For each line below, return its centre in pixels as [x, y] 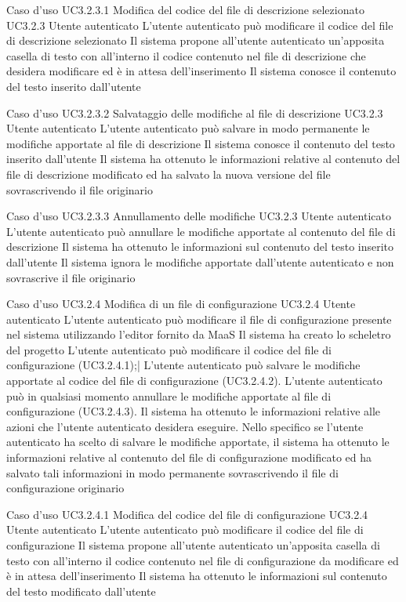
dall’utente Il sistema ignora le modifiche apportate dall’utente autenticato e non [200, 261]
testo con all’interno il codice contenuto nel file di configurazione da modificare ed [203, 560]
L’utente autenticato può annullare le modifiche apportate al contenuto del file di [201, 231]
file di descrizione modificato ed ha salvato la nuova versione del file [169, 174]
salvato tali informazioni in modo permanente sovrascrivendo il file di [172, 472]
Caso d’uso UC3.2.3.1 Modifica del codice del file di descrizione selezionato [185, 9]
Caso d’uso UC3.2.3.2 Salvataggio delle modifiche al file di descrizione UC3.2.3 [195, 112]
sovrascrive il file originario [71, 277]
